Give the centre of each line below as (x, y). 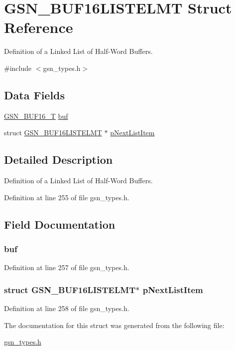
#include (18, 68)
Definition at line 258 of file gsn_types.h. (67, 308)
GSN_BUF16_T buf (36, 116)
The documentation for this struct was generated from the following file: (114, 325)
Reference (39, 27)
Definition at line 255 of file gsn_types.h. (67, 197)
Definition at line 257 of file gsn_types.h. (67, 267)
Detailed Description (59, 160)
